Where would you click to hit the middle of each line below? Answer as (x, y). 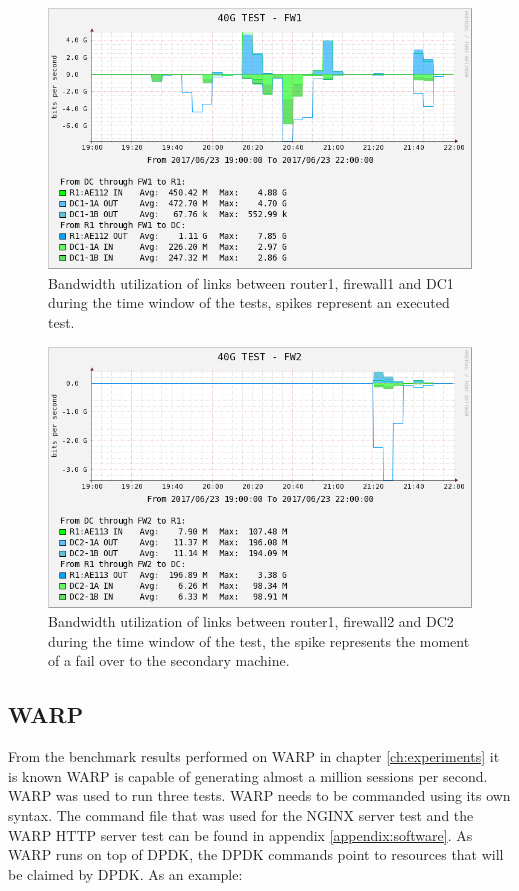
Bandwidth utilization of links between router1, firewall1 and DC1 (251, 282)
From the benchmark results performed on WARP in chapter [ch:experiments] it (254, 756)
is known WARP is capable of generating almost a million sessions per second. (248, 775)
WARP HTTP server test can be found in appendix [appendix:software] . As (240, 834)
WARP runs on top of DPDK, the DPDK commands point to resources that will (256, 854)
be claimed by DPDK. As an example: (125, 873)
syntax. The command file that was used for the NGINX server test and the (241, 815)
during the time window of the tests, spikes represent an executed (249, 302)
